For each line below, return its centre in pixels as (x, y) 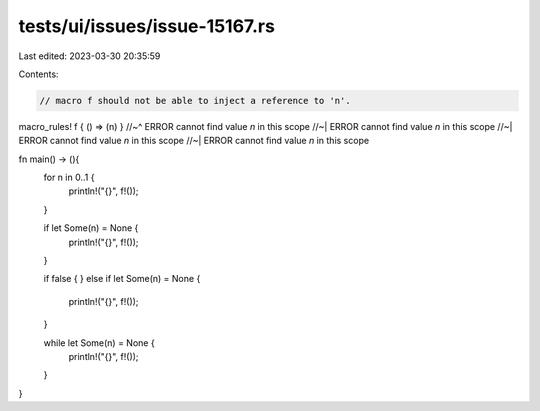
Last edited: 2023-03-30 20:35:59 (89, 56)
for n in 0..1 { (69, 177)
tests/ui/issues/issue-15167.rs (146, 26)
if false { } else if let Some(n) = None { (122, 279)
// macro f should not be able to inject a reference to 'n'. (195, 100)
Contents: (38, 74)
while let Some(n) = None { (99, 342)
